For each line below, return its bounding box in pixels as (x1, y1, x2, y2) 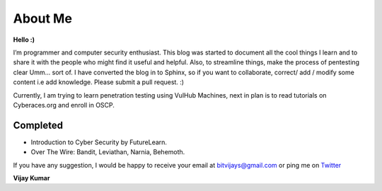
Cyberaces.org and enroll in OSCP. (13, 100, 115, 109)
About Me (13, 11, 72, 26)
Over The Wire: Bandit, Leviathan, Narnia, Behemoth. (30, 148, 185, 156)
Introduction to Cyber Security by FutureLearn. (30, 138, 168, 146)
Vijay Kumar (13, 173, 50, 182)
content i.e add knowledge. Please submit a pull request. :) (13, 78, 184, 86)
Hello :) (13, 35, 35, 44)
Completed (13, 119, 64, 131)
